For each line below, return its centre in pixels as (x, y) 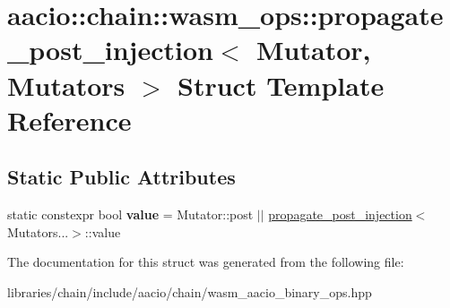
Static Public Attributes (121, 177)
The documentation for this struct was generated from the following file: (206, 262)
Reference (69, 120)
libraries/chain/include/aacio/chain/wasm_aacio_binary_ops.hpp (190, 291)
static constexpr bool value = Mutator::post (130, 214)
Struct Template (281, 85)
